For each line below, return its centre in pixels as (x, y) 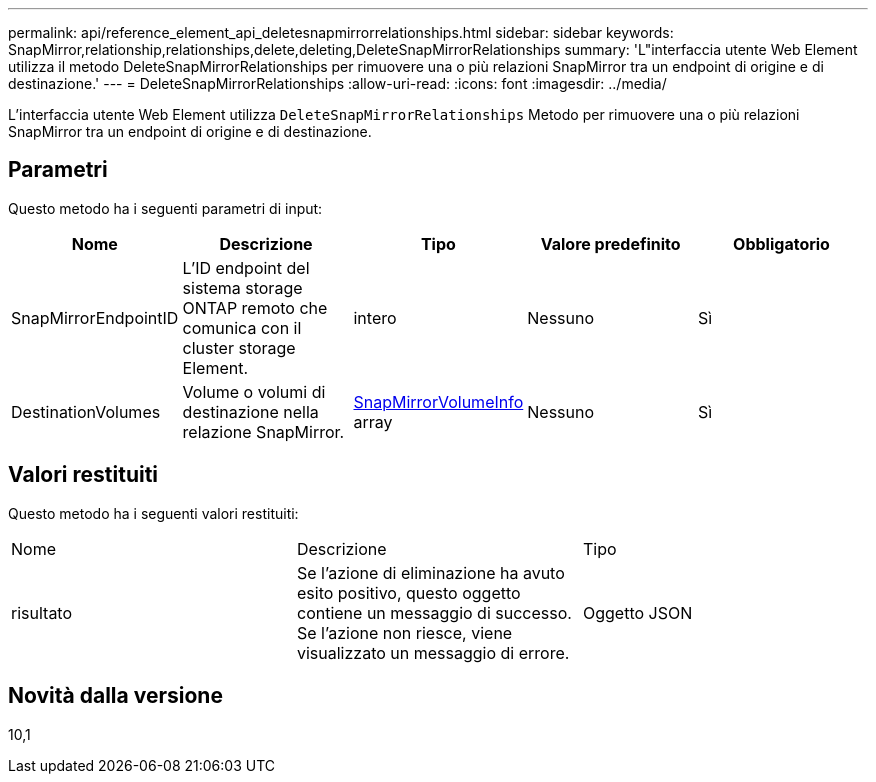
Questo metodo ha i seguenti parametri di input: (165, 208)
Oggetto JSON (637, 612)
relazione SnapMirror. (263, 431)
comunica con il (242, 327)
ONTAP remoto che (255, 307)
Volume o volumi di (254, 391)
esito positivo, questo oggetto (408, 592)
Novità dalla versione (115, 696)
